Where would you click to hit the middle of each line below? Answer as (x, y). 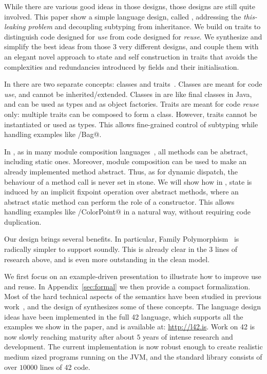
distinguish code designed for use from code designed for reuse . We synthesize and (133, 36)
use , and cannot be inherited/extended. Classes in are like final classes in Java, (128, 94)
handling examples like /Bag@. (53, 134)
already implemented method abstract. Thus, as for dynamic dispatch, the (121, 171)
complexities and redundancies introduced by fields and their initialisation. (122, 66)
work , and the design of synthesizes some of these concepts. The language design (132, 307)
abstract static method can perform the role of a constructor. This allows (119, 201)
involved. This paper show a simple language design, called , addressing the (123, 16)
